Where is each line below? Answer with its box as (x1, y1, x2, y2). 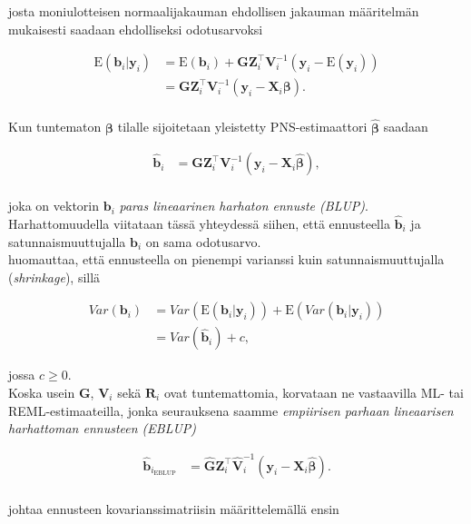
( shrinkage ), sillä (8, 267, 101, 286)
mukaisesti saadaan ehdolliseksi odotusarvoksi (8, 19, 263, 38)
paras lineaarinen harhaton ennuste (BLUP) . (119, 196, 368, 215)
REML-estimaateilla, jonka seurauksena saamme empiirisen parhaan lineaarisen (8, 400, 454, 420)
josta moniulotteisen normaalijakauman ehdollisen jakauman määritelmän (8, 2, 419, 20)
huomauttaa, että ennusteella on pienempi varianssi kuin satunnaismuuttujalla (8, 250, 445, 269)
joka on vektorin (8, 196, 100, 215)
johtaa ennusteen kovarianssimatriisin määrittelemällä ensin (8, 499, 339, 518)
